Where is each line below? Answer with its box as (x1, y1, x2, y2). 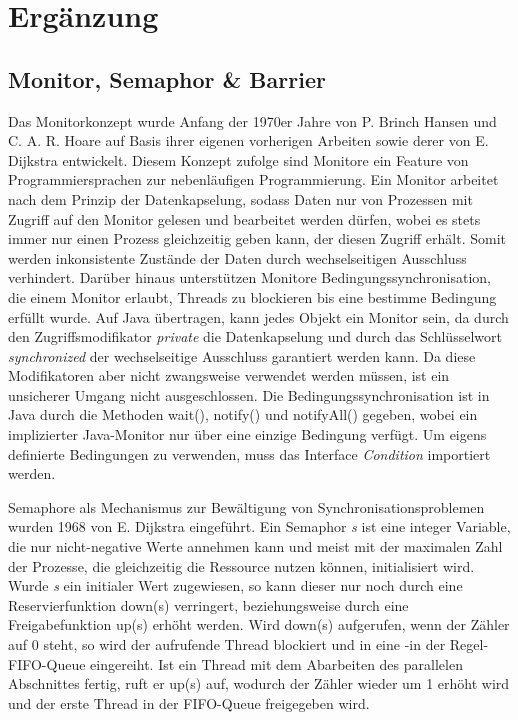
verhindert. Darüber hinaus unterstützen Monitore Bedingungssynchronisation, (8, 267, 491, 288)
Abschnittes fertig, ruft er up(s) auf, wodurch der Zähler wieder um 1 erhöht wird (8, 673, 510, 694)
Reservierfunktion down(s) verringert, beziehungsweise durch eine (8, 594, 409, 615)
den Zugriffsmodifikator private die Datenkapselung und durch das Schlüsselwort (8, 326, 502, 347)
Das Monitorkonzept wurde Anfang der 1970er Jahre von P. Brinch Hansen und (8, 110, 497, 131)
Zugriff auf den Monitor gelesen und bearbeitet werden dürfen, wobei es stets (8, 208, 481, 229)
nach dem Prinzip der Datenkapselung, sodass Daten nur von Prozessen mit (8, 188, 473, 209)
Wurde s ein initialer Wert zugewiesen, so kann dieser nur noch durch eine (8, 575, 463, 596)
